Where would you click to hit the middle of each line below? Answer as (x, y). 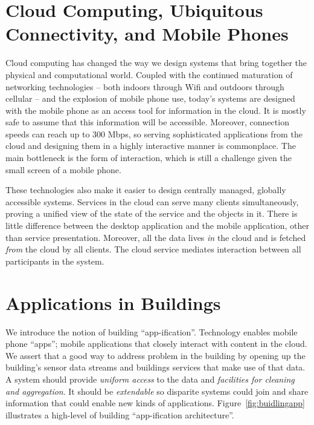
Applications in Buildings (113, 302)
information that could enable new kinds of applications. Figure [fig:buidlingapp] (155, 403)
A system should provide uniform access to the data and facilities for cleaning (150, 379)
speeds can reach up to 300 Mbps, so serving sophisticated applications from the (154, 133)
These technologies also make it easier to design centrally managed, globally (146, 190)
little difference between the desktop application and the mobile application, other (158, 226)
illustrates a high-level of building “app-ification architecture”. (120, 414)
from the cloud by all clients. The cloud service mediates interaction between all (153, 249)
